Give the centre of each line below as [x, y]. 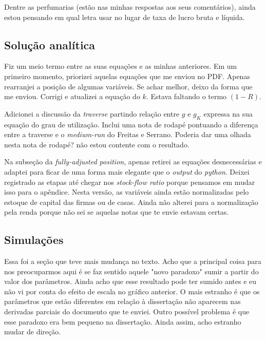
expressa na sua [228, 113]
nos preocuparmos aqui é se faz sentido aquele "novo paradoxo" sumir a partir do [131, 271]
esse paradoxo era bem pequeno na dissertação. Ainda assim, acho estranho [123, 321]
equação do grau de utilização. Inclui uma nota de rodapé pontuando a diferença [131, 124]
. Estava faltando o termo [186, 96]
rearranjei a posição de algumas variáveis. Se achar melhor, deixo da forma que [128, 86]
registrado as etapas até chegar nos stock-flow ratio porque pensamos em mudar [130, 182]
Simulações [34, 240]
